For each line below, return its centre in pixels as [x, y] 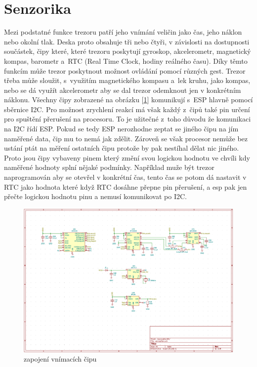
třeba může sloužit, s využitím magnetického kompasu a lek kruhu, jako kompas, [127, 80]
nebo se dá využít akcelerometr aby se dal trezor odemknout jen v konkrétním [123, 90]
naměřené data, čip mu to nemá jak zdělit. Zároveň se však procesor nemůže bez [126, 138]
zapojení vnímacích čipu [60, 359]
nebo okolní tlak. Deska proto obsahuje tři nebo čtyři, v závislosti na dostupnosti [127, 41]
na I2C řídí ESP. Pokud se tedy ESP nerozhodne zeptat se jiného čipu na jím [121, 129]
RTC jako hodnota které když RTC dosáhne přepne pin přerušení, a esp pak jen [126, 186]
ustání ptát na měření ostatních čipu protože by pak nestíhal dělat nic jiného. [122, 148]
